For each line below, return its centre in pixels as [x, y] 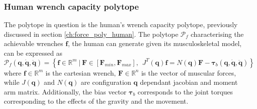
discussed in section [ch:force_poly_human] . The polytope [91, 34]
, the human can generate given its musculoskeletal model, [155, 43]
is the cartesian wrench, [81, 72]
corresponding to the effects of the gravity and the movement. [96, 101]
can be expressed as [33, 53]
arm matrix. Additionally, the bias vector [65, 91]
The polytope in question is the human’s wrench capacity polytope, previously [121, 24]
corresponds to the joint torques [185, 91]
